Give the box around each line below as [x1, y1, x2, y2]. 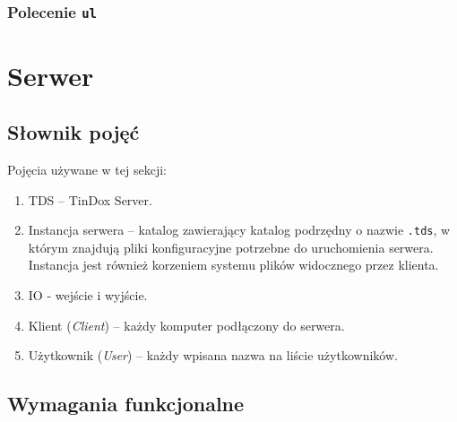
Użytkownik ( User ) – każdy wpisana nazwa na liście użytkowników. [28, 346, 398, 365]
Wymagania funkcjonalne [7, 390, 245, 418]
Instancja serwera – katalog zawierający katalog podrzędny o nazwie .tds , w [28, 220, 451, 239]
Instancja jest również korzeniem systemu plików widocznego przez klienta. [28, 255, 439, 274]
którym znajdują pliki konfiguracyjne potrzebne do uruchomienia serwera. [28, 237, 434, 256]
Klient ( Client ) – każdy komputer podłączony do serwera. [28, 315, 345, 334]
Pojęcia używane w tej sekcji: [7, 159, 167, 178]
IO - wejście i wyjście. [28, 286, 148, 305]
